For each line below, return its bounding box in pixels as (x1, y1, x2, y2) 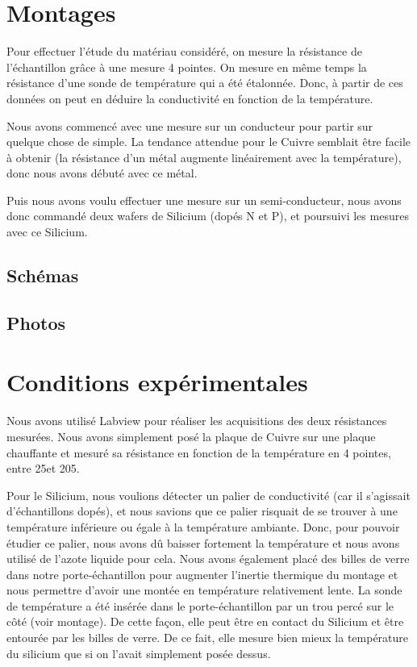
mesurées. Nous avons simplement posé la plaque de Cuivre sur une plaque (6, 427, 376, 444)
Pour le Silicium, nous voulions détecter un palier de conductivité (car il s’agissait (6, 486, 411, 503)
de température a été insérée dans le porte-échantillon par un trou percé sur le (6, 597, 394, 614)
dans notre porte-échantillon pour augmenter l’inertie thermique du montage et (6, 565, 398, 582)
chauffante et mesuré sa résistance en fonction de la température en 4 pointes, (6, 444, 391, 461)
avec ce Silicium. (6, 223, 88, 240)
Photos (6, 310, 65, 335)
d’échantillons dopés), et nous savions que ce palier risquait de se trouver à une (6, 502, 398, 519)
